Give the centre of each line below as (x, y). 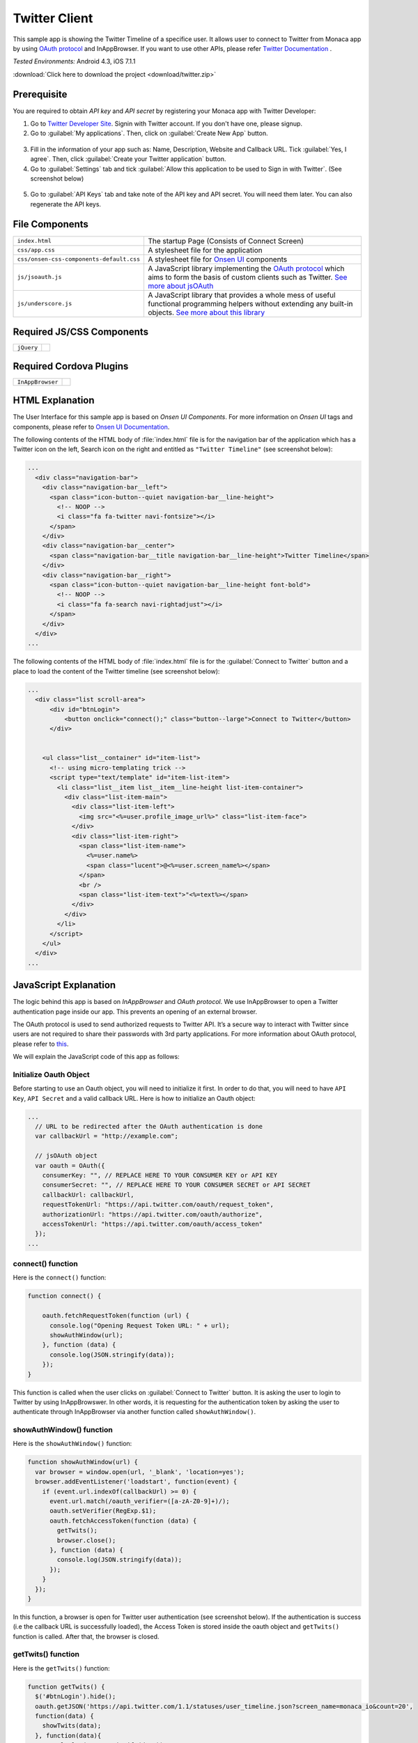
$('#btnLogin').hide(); (76, 1697)
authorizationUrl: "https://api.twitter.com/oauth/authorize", (153, 1214)
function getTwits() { (66, 1687)
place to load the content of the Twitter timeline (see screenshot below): (116, 671)
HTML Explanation (54, 401)
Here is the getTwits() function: (62, 1668)
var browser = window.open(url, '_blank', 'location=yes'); (140, 1472)
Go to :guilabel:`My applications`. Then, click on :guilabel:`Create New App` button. (149, 133)
